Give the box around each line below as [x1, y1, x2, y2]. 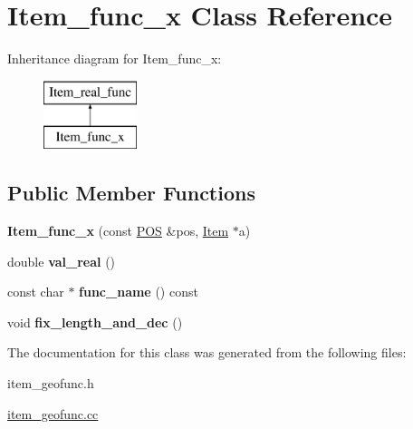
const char [7, 282, 64, 301]
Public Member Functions [7, 179, 255, 207]
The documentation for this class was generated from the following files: [7, 343, 407, 362]
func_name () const [79, 282, 198, 301]
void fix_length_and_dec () [7, 312, 183, 331]
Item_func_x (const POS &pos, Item [7, 221, 229, 240]
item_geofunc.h [7, 374, 94, 393]
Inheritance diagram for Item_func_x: [7, 49, 222, 68]
